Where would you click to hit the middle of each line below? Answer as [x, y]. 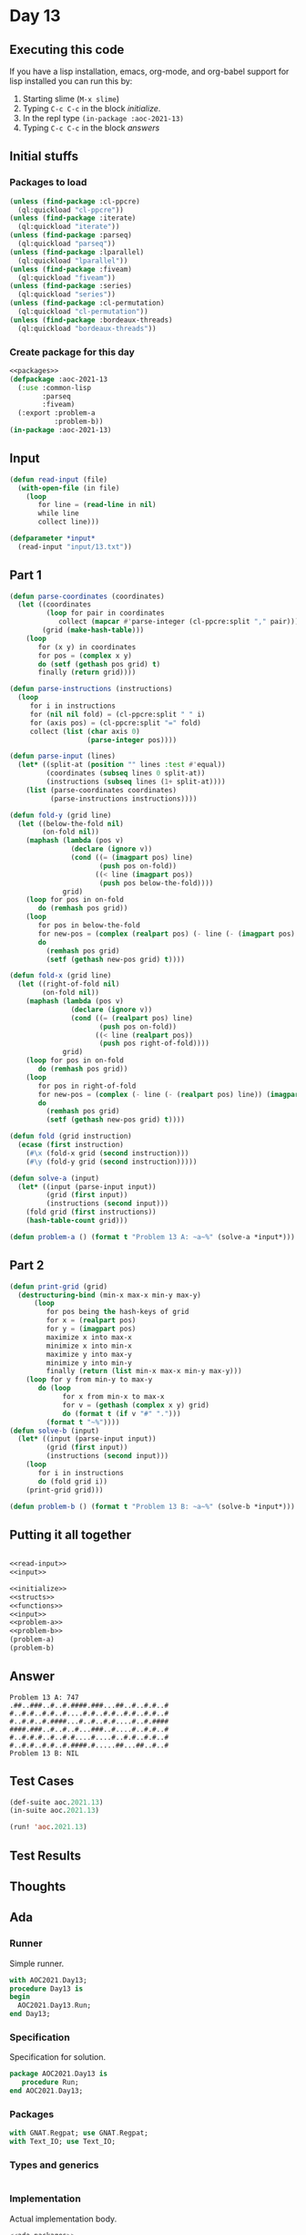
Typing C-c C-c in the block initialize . [92, 109]
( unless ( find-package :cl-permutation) [87, 303]
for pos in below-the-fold [89, 926]
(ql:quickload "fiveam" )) [67, 278]
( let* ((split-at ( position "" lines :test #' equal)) [122, 765]
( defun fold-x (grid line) [61, 976]
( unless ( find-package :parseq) [71, 235]
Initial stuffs [44, 156]
